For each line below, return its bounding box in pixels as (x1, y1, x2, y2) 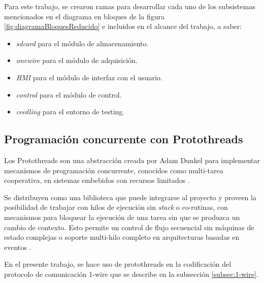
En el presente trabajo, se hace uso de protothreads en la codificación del (4, 259, 232, 269)
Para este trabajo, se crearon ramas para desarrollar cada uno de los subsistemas (4, 1, 255, 11)
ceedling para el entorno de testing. (16, 106, 125, 117)
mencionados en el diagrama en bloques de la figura (4, 11, 165, 21)
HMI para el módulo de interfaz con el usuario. (16, 72, 162, 82)
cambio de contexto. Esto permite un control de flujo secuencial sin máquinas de (4, 222, 254, 232)
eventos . (4, 241, 31, 252)
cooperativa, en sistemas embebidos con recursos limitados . (4, 175, 190, 185)
